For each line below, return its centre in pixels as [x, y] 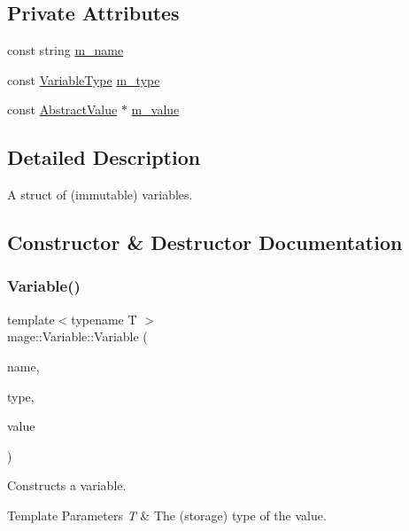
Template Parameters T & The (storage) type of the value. [167, 515]
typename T [104, 319]
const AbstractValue [62, 109]
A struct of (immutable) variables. [100, 195]
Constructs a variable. [67, 485]
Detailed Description [104, 157]
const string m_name [66, 50]
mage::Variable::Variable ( [77, 336]
